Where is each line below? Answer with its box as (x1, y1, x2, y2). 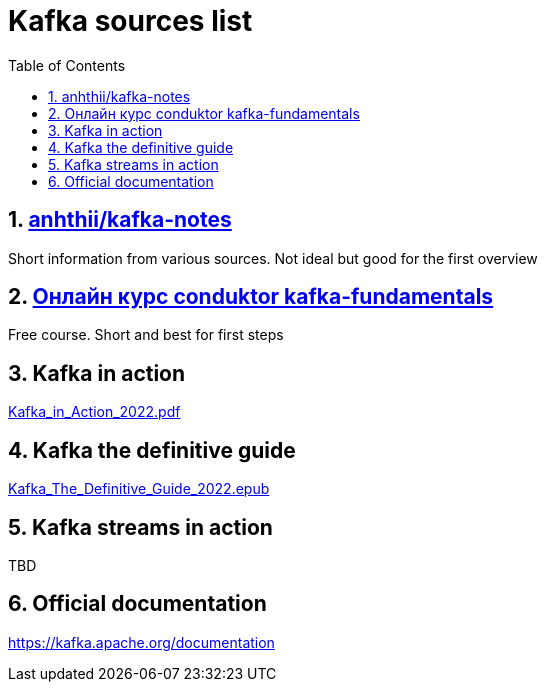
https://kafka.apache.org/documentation (8, 633, 275, 651)
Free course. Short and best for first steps (8, 326, 284, 344)
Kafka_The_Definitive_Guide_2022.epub (8, 480, 270, 498)
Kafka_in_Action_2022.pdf (8, 403, 181, 421)
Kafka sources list (8, 4, 253, 38)
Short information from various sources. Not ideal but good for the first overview (8, 249, 538, 267)
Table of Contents (8, 56, 126, 74)
